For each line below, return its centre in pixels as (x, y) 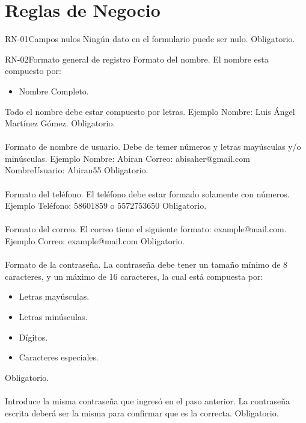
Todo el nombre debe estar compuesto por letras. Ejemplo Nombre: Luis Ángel (150, 111)
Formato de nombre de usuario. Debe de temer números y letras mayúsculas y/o (153, 147)
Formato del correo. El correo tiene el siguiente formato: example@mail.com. (146, 229)
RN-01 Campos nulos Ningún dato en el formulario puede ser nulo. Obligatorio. (150, 39)
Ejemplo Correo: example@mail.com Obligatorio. (95, 241)
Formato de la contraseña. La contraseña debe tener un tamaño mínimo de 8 (146, 264)
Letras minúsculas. (53, 316)
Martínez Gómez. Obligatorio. (60, 123)
